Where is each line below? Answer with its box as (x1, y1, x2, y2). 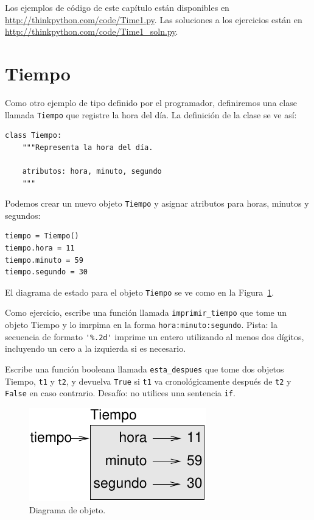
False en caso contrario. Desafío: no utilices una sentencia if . (5, 386, 235, 399)
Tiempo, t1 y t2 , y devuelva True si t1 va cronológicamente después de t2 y (5, 374, 291, 387)
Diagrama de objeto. (29, 503, 106, 516)
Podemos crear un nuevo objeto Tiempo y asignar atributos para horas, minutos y (5, 197, 309, 210)
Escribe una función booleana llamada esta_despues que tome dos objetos (5, 362, 284, 375)
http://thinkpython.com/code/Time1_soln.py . (5, 25, 178, 38)
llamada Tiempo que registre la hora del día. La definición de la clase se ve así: (5, 108, 297, 121)
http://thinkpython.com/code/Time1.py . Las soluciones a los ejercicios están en (5, 13, 302, 26)
